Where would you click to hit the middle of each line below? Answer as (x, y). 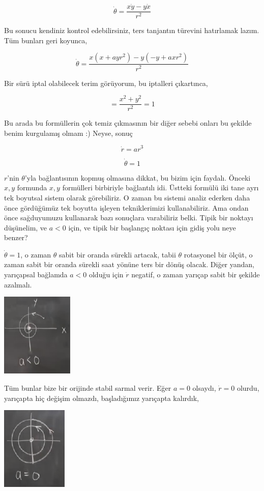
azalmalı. (18, 284)
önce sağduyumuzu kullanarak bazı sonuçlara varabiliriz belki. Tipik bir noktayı (129, 218)
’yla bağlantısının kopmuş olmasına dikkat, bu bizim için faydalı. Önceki (138, 177)
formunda (32, 187)
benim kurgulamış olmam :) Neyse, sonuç (68, 133)
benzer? (16, 237)
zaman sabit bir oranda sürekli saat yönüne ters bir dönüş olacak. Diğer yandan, (129, 264)
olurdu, (248, 388)
